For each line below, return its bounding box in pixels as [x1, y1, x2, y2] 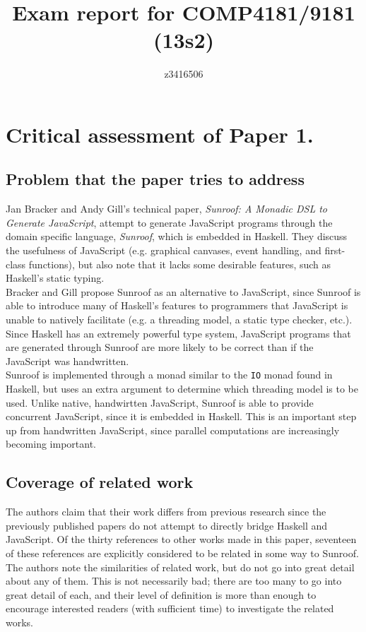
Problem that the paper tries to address [6, 168, 305, 190]
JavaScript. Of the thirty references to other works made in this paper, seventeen [6, 532, 357, 547]
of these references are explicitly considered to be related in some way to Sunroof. [6, 546, 359, 561]
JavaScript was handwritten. [6, 353, 129, 368]
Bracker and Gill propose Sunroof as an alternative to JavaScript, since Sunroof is [6, 284, 361, 299]
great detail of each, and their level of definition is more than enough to [6, 587, 317, 602]
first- [324, 243, 346, 258]
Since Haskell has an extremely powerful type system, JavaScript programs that [6, 326, 351, 340]
